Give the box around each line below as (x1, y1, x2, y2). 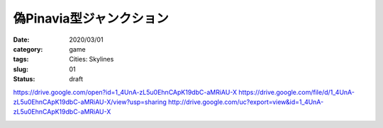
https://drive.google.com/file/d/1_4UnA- (238, 88, 355, 96)
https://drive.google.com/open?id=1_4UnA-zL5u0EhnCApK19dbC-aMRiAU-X (13, 88, 238, 96)
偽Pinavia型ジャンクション (13, 11, 170, 26)
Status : (13, 75, 35, 83)
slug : (13, 64, 28, 74)
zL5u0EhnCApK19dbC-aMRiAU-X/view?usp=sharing (13, 98, 167, 106)
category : (13, 45, 43, 53)
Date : (13, 35, 30, 44)
